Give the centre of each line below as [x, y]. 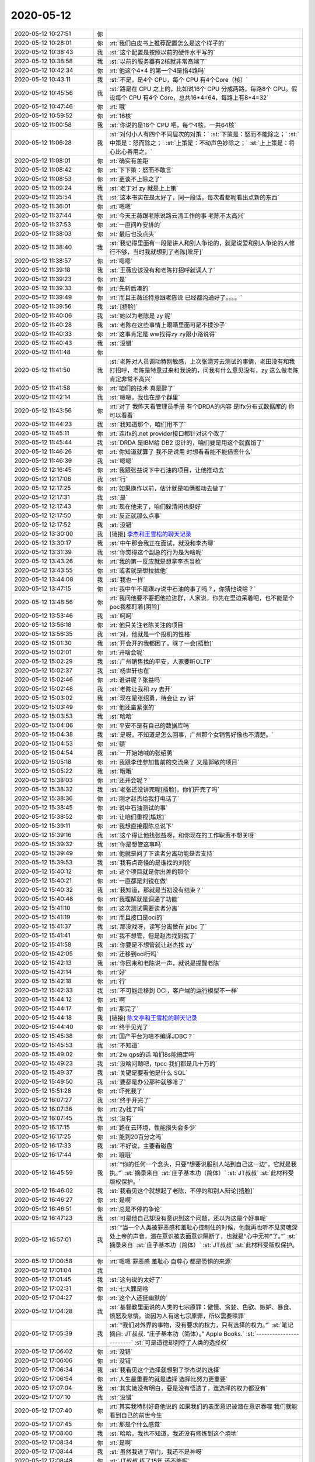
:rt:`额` [118, 744]
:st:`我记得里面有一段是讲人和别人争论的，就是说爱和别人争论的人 [199, 243]
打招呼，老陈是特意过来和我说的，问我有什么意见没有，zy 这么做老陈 [204, 370]
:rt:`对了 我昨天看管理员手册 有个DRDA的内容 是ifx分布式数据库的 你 [202, 406]
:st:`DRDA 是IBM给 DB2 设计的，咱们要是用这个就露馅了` [187, 443]
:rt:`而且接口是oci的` [137, 917]
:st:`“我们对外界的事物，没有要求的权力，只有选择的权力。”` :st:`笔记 [202, 1325]
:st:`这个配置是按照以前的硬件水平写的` [162, 52]
